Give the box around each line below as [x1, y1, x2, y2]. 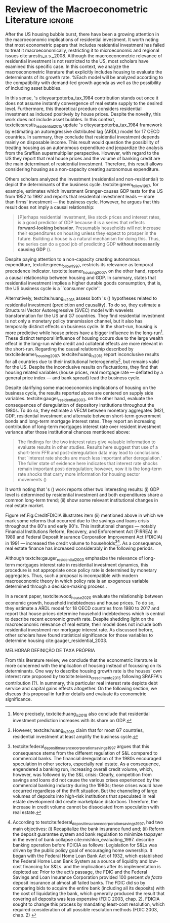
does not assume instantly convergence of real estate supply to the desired [5, 100, 163, 106]
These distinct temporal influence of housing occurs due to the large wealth [5, 335, 163, 341]
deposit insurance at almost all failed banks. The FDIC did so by [12, 880, 146, 886]
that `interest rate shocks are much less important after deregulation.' [17, 455, 162, 461]
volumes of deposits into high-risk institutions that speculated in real [12, 793, 156, 799]
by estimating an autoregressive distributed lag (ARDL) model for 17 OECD [5, 128, 160, 134]
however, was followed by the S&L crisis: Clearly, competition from [12, 772, 152, 778]
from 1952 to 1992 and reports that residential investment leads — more [5, 193, 155, 199]
